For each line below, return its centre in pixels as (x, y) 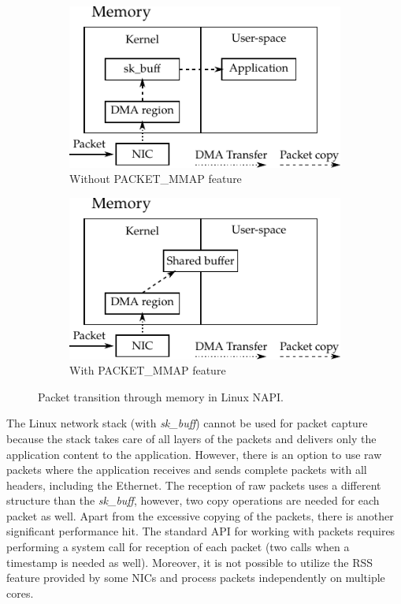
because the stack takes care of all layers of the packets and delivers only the (191, 438)
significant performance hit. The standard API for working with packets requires (201, 531)
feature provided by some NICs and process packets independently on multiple (196, 578)
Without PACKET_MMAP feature (156, 179)
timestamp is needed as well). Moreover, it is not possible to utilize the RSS (190, 562)
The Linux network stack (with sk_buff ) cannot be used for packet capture (187, 423)
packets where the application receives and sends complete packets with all (187, 470)
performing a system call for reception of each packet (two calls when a (178, 547)
